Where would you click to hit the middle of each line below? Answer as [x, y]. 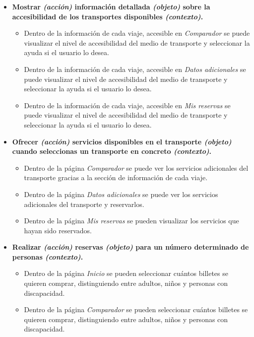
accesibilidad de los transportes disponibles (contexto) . [108, 16]
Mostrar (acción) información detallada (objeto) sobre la [111, 6]
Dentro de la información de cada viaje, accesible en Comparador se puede [137, 33]
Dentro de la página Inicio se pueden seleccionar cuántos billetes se [126, 273]
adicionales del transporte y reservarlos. [84, 204]
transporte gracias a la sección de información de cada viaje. [116, 177]
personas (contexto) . [48, 256]
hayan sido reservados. [58, 230]
